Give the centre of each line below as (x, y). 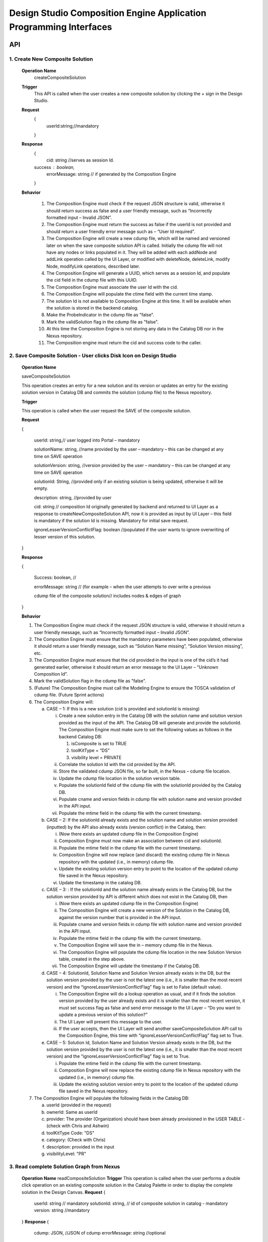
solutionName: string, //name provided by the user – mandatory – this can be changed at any (129, 449)
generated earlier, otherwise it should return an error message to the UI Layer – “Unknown (126, 667)
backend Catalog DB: (81, 737)
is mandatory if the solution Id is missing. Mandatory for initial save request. (111, 520)
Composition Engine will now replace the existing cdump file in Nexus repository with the (150, 1070)
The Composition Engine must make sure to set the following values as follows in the (145, 730)
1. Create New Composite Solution (51, 59)
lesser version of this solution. (65, 537)
